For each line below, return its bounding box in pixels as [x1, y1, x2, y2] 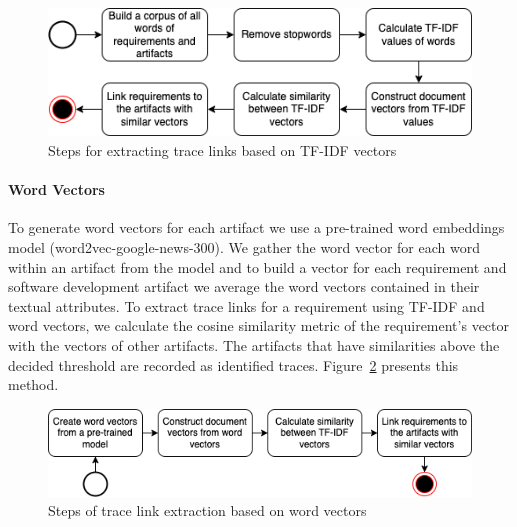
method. [8, 374, 59, 395]
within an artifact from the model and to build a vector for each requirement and [8, 256, 507, 277]
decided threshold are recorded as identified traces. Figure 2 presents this [8, 354, 459, 375]
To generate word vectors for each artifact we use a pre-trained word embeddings [8, 217, 505, 238]
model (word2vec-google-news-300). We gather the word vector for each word [8, 237, 480, 257]
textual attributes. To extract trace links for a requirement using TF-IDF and [8, 295, 485, 316]
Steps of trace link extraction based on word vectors [48, 500, 367, 521]
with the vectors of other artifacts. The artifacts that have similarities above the [8, 334, 500, 355]
